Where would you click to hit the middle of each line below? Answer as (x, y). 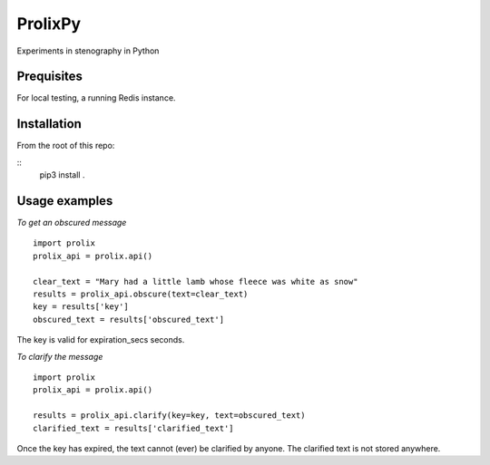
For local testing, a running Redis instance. (96, 98)
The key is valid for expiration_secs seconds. (101, 340)
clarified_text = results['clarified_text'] (134, 428)
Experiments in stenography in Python (88, 51)
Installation (49, 124)
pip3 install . (62, 175)
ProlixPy (49, 24)
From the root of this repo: (66, 146)
